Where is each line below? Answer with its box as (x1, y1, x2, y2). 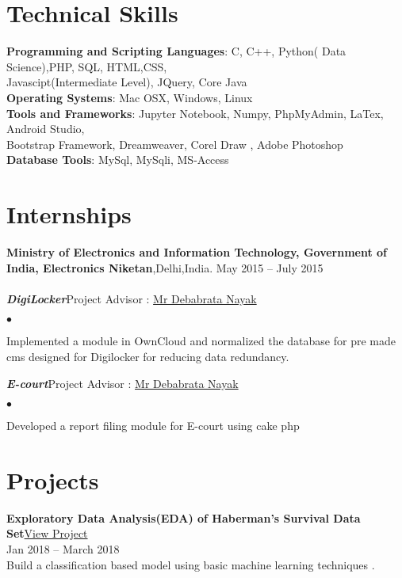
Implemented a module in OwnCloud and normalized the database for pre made (6, 333, 396, 349)
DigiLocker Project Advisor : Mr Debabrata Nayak (6, 290, 257, 306)
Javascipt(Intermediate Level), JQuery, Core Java (6, 74, 247, 90)
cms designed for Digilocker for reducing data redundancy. (6, 348, 289, 364)
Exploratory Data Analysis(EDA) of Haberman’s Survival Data (6, 509, 361, 526)
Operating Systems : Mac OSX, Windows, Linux (6, 89, 253, 105)
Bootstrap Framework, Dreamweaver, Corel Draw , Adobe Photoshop (6, 135, 343, 152)
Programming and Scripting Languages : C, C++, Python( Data (6, 43, 346, 59)
